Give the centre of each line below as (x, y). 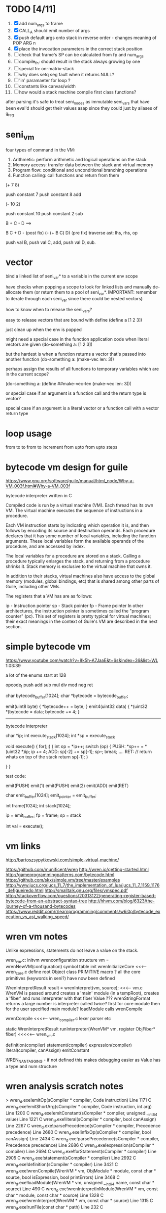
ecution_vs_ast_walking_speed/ (37, 917)
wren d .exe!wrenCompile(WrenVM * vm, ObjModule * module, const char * (81, 1171)
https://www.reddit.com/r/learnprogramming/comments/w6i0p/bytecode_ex (83, 912)
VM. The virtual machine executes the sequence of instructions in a (74, 511)
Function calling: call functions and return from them (66, 175)
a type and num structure (31, 1067)
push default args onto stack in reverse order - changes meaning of (88, 38)
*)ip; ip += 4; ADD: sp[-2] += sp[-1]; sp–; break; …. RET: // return (86, 751)
